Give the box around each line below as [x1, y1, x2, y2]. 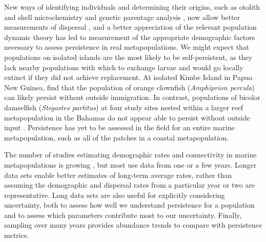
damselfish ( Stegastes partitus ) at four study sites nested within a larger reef [4, 102, 243, 112]
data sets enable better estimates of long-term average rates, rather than [4, 169, 232, 180]
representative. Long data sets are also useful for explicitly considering [4, 189, 225, 200]
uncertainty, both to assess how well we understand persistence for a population [4, 199, 255, 210]
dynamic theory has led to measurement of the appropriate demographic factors [4, 31, 255, 42]
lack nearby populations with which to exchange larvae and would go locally [4, 62, 243, 72]
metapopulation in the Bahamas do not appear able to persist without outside [4, 112, 250, 123]
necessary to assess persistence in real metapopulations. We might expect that [4, 42, 250, 52]
